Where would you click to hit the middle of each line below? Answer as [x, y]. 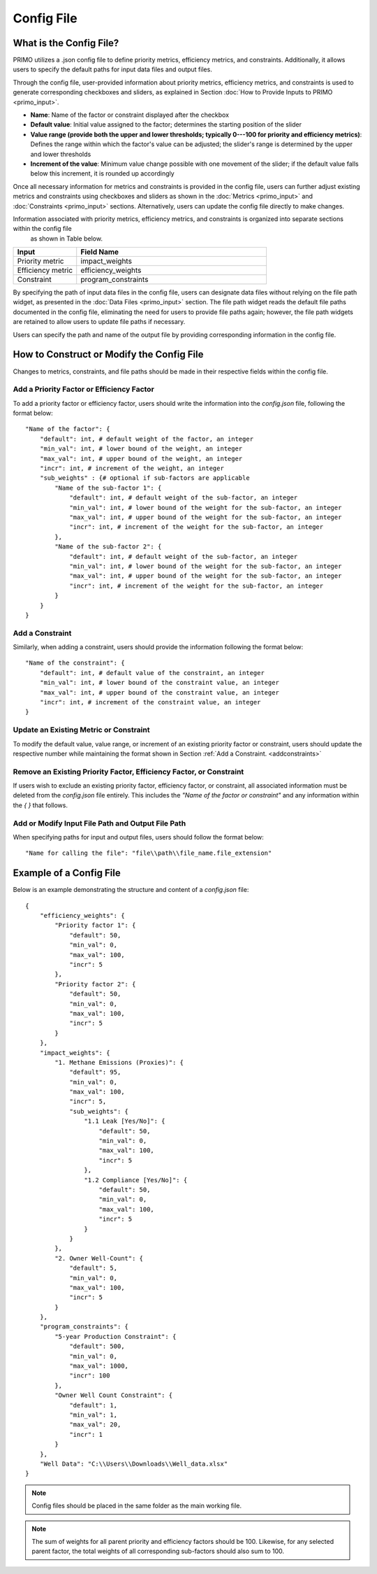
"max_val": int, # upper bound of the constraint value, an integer [159, 692]
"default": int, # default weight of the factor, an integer [147, 439]
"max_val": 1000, [99, 1366]
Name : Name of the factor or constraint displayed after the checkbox [130, 115]
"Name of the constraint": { [75, 663]
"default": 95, [95, 1072]
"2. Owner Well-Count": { [99, 1258]
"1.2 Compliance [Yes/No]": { [136, 1180]
